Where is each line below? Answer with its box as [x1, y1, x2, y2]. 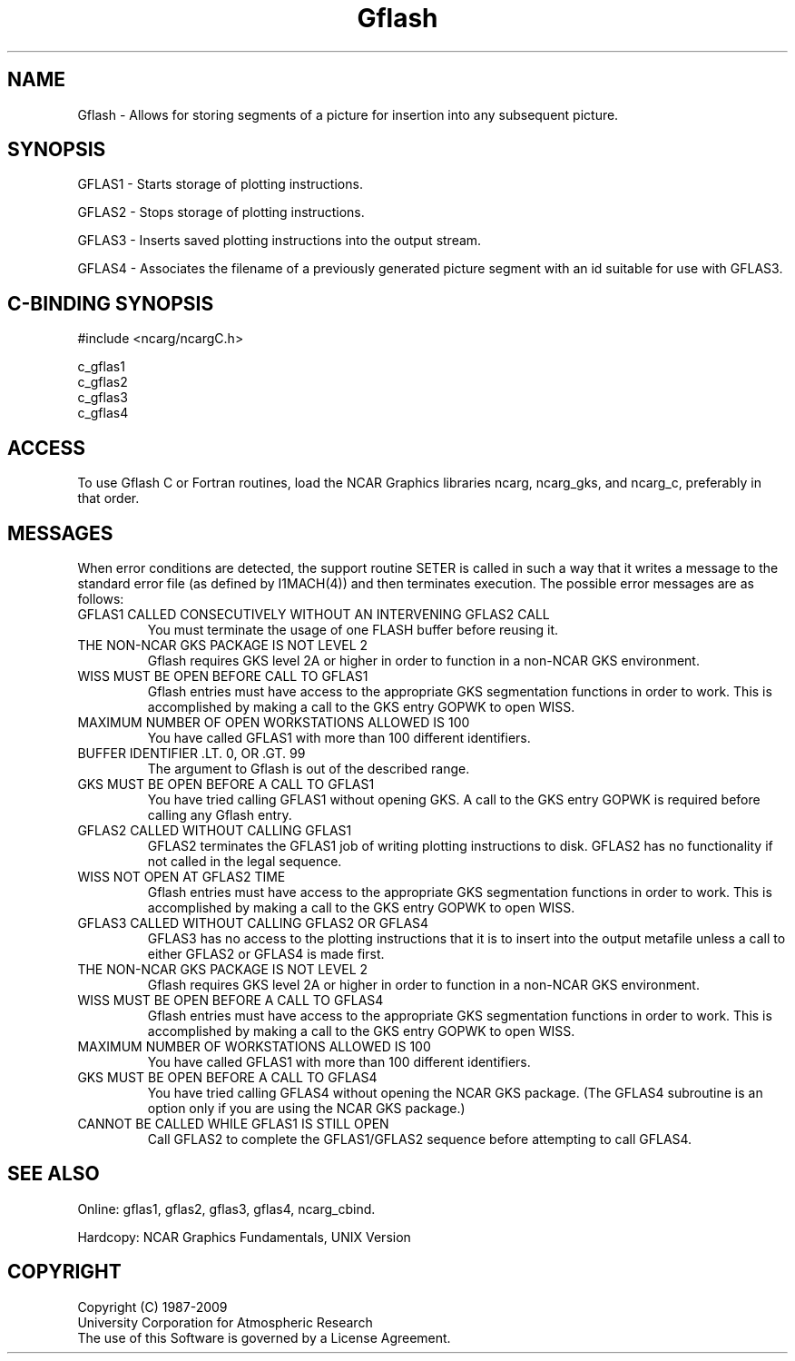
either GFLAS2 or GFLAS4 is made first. [147, 945, 385, 962]
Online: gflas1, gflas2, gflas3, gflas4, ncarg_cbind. [77, 1200, 376, 1217]
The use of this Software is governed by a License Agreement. [77, 1329, 451, 1346]
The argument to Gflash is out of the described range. [147, 760, 470, 776]
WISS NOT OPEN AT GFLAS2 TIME [77, 868, 286, 884]
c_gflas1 [77, 359, 125, 375]
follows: [77, 590, 124, 607]
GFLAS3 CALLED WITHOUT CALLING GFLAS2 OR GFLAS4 [77, 914, 429, 931]
